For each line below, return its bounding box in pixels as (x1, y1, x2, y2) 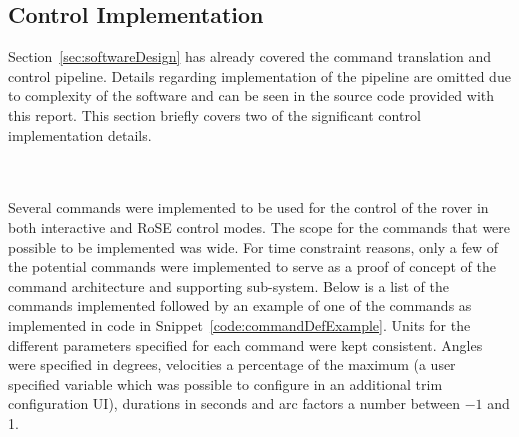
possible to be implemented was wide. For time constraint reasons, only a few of (8, 236, 498, 257)
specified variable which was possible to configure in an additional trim (8, 373, 443, 394)
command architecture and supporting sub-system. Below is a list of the (8, 275, 449, 296)
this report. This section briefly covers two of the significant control (8, 104, 421, 125)
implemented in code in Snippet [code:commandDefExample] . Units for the (8, 314, 471, 335)
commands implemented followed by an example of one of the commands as (8, 295, 472, 316)
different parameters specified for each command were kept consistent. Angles (8, 334, 483, 355)
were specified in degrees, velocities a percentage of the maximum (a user (8, 354, 456, 375)
